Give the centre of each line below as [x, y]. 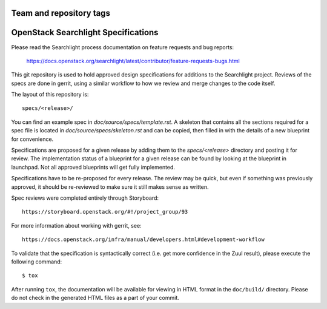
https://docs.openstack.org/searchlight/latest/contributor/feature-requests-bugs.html [133, 61]
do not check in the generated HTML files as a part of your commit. [95, 298]
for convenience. [32, 139]
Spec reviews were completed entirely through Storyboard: [85, 198]
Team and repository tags [61, 13]
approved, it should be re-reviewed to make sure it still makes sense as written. [110, 187]
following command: [37, 262]
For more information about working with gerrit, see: [76, 225]
